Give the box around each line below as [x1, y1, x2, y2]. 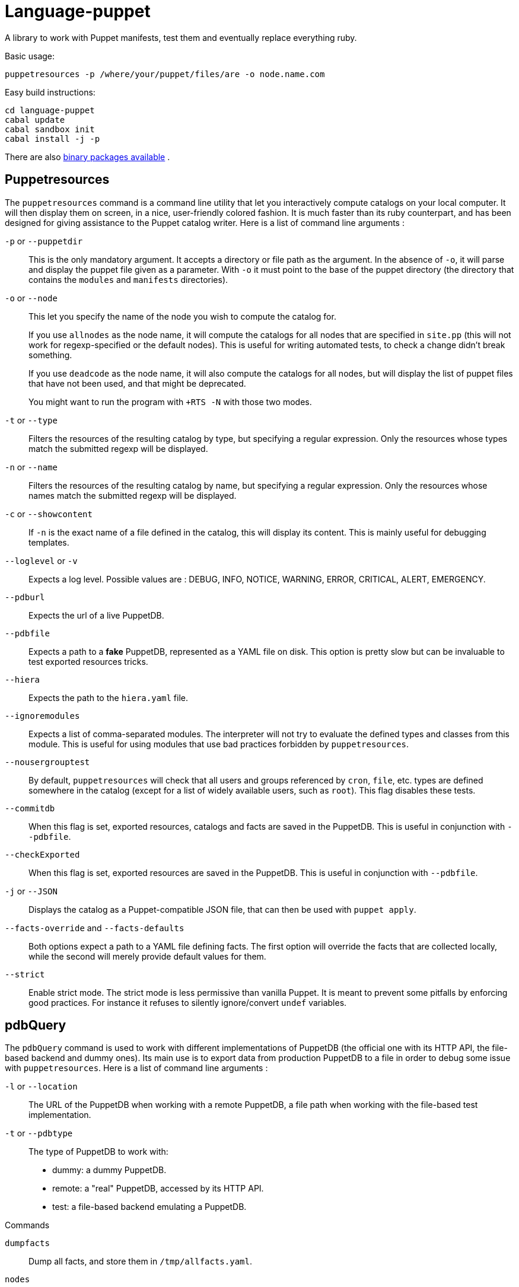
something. [28, 349, 72, 360]
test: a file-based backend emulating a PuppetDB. [52, 1202, 247, 1212]
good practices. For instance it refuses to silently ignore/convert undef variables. [28, 997, 347, 1008]
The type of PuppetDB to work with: [28, 1146, 168, 1157]
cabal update [5, 114, 65, 125]
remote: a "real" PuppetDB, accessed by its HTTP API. [52, 1183, 264, 1194]
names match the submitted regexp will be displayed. [28, 490, 237, 501]
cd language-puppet [5, 105, 95, 115]
